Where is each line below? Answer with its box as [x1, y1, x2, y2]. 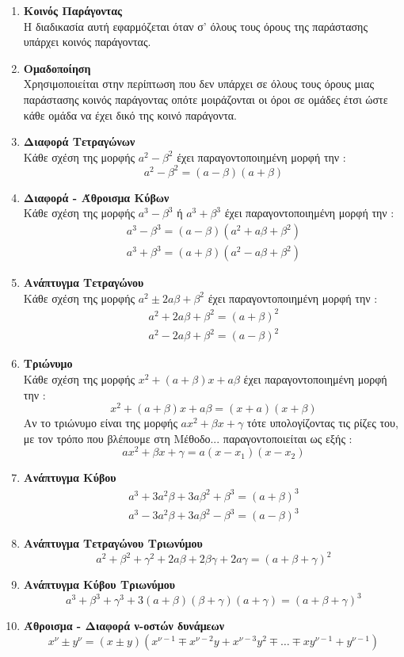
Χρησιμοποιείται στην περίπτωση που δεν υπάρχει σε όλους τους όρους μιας [23, 75, 374, 92]
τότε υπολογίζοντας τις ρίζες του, [246, 414, 398, 431]
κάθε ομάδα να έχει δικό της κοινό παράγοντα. [23, 106, 237, 123]
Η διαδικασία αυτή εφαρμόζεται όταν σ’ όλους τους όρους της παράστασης [23, 17, 368, 34]
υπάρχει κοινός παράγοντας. [23, 33, 151, 50]
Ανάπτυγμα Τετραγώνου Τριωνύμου [23, 535, 203, 552]
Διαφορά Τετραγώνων [23, 133, 135, 150]
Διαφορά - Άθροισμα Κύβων [23, 189, 170, 205]
